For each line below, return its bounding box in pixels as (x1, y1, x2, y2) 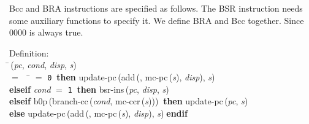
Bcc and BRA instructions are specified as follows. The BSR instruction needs (9, 2, 303, 14)
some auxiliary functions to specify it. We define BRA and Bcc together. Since (9, 14, 304, 26)
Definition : (9, 46, 49, 59)
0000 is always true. (9, 26, 83, 39)
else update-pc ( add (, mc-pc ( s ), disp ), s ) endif (9, 106, 188, 119)
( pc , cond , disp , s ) (10, 58, 77, 71)
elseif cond (9, 82, 51, 95)
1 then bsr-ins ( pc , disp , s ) (67, 82, 169, 95)
